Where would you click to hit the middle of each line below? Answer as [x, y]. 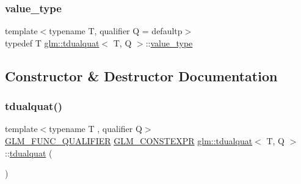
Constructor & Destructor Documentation [141, 75]
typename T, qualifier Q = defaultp [116, 31]
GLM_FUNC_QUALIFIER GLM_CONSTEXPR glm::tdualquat [129, 141]
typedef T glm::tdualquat [52, 42]
